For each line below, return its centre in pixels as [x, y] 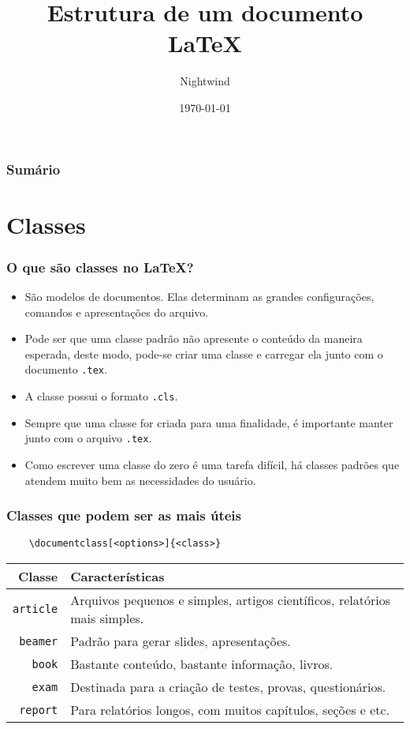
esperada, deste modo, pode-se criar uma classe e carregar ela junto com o [204, 353]
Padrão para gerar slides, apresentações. [181, 641]
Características [117, 577]
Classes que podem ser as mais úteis [124, 515]
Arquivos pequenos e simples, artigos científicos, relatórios [230, 600]
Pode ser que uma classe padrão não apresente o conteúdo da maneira [194, 338]
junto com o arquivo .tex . [88, 438]
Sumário [34, 169]
